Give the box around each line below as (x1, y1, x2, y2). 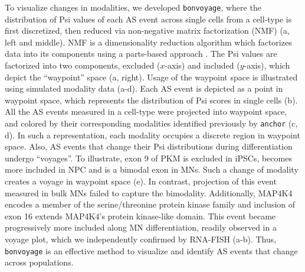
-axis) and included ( (165, 59, 240, 72)
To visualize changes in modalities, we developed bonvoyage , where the (5, 1, 261, 13)
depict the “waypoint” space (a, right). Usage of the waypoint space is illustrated (5, 70, 298, 83)
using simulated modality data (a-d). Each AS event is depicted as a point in (5, 82, 283, 95)
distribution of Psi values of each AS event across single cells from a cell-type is (5, 12, 292, 25)
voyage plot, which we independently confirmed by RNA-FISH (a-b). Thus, (5, 233, 277, 245)
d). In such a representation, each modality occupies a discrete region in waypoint (5, 128, 300, 141)
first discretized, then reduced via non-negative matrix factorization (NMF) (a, (5, 24, 290, 37)
